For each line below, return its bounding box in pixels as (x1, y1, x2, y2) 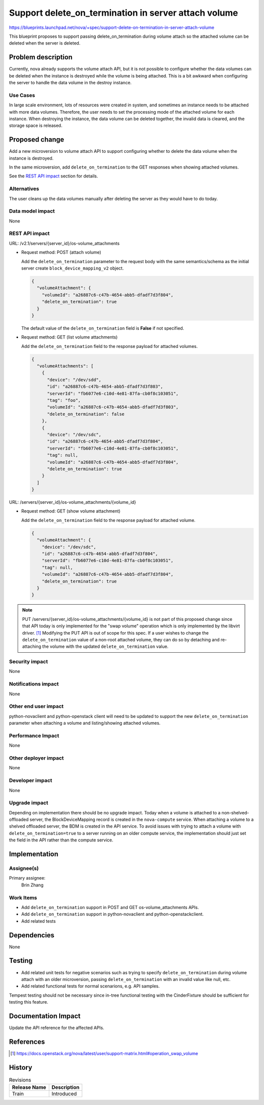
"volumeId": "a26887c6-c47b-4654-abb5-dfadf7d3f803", (47, 404, 179, 410)
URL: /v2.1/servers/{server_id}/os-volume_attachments (9, 240, 120, 246)
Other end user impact (9, 703, 64, 710)
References (9, 1037, 45, 1046)
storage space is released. (9, 123, 63, 128)
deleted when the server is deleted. (9, 40, 81, 46)
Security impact (9, 658, 48, 665)
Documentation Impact (9, 1012, 81, 1020)
